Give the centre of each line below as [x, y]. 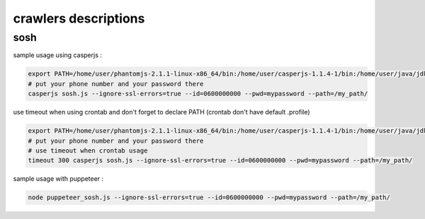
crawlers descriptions [79, 18]
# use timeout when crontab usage [88, 150]
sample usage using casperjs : [58, 55]
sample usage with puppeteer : [58, 179]
